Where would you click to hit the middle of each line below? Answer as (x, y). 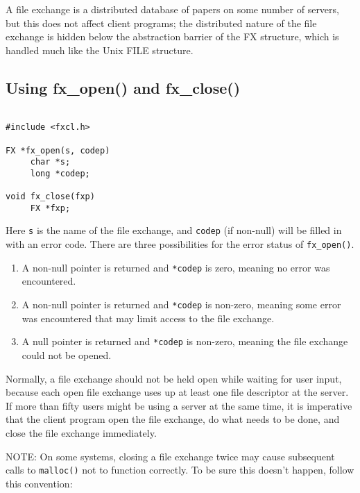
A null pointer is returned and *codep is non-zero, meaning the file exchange (185, 341)
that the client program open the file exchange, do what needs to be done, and (173, 419)
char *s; (50, 162)
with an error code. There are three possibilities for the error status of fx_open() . (180, 244)
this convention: (39, 483)
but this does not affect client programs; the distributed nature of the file (161, 23)
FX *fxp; (50, 208)
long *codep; (60, 173)
